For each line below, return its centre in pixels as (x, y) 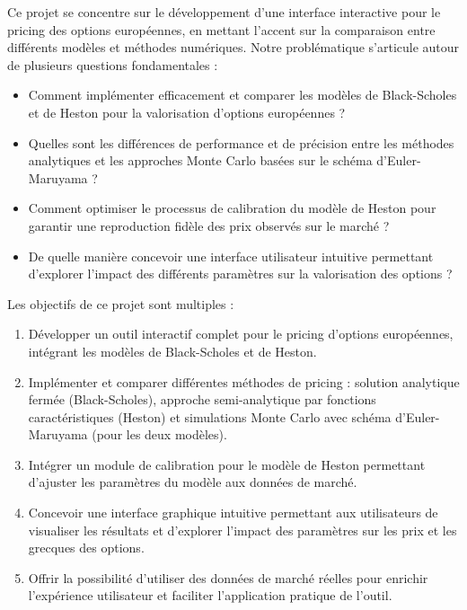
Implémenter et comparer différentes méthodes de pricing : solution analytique (244, 381)
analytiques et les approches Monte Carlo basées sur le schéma (200, 160)
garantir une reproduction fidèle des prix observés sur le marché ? (209, 225)
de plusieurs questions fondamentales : (113, 64)
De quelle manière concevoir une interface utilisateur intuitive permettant (231, 256)
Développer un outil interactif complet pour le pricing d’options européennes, (241, 334)
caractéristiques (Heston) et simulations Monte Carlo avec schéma (210, 416)
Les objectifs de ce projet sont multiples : (121, 303)
